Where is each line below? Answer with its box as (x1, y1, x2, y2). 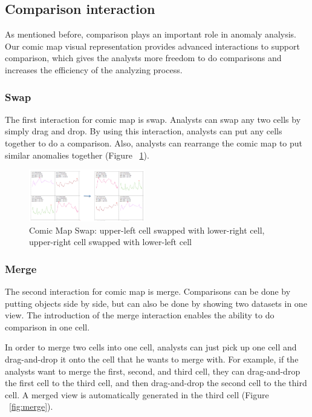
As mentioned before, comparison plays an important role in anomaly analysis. (5, 28, 297, 41)
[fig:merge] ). (9, 400, 53, 413)
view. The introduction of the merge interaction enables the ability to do (5, 309, 275, 321)
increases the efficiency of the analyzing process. (5, 63, 183, 76)
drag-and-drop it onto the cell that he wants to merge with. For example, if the (5, 353, 299, 366)
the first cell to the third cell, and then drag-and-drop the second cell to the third (5, 376, 307, 389)
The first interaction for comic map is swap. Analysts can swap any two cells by (5, 113, 301, 125)
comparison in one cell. (5, 320, 90, 333)
